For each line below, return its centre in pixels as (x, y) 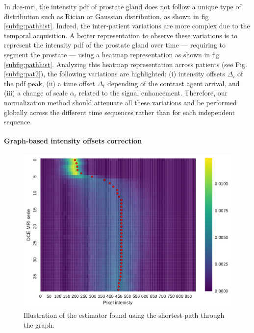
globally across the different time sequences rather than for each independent (120, 112)
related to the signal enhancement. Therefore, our (153, 93)
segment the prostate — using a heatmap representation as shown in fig (112, 54)
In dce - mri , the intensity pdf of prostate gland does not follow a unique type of (123, 6)
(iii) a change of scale (36, 93)
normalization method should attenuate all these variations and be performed (120, 102)
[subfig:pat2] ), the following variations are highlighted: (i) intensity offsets (114, 74)
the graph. (39, 324)
